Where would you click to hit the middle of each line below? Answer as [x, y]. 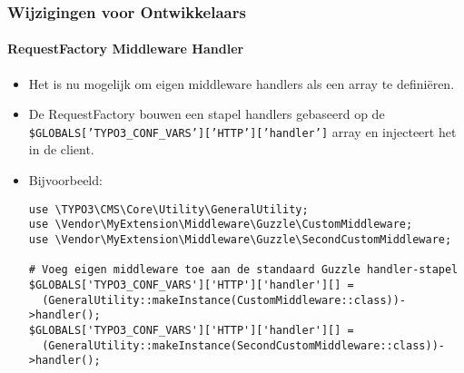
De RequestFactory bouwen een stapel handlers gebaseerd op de [207, 114]
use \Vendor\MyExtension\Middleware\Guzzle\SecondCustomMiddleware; [240, 239]
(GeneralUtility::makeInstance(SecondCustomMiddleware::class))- [243, 345]
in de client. [61, 149]
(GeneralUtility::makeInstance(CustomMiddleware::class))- [224, 300]
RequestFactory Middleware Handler [126, 49]
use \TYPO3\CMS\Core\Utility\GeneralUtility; [168, 209]
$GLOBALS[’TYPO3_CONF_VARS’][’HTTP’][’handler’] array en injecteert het [242, 131]
